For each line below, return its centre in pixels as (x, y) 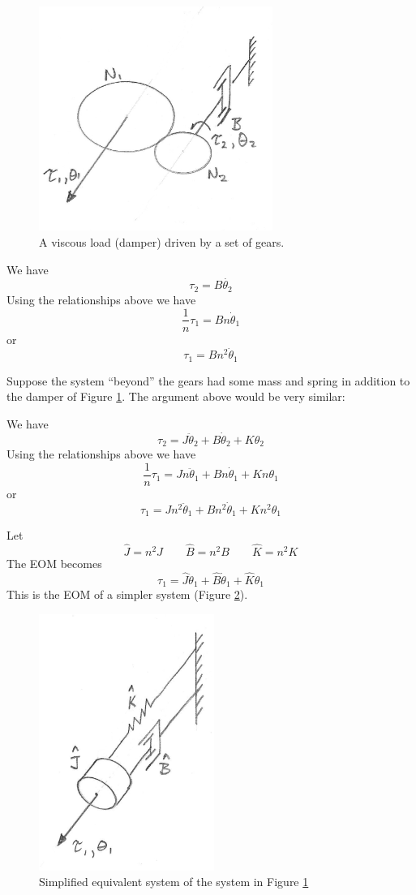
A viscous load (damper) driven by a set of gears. (162, 242)
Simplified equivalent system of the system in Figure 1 (174, 882)
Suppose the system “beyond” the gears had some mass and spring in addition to (208, 380)
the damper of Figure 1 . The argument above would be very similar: (176, 396)
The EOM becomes (54, 564)
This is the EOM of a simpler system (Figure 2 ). (127, 594)
